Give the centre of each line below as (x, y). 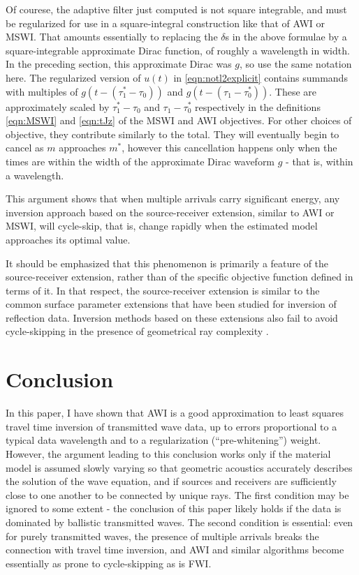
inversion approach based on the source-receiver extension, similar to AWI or (170, 212)
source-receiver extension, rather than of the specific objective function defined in (179, 277)
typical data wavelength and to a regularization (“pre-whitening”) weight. (163, 440)
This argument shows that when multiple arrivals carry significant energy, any (173, 199)
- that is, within (320, 161)
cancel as (25, 148)
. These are (293, 91)
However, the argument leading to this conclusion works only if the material (168, 453)
